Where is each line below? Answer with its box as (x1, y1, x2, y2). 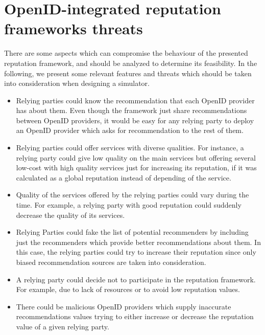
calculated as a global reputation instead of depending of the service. (16, 172, 231, 183)
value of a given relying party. (16, 321, 109, 331)
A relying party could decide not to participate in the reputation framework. (16, 274, 256, 284)
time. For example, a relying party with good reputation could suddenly (16, 199, 242, 210)
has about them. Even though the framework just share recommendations (16, 105, 247, 116)
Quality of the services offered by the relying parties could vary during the (16, 189, 249, 200)
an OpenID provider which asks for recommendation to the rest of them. (16, 125, 244, 136)
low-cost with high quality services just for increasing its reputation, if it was (16, 162, 257, 173)
